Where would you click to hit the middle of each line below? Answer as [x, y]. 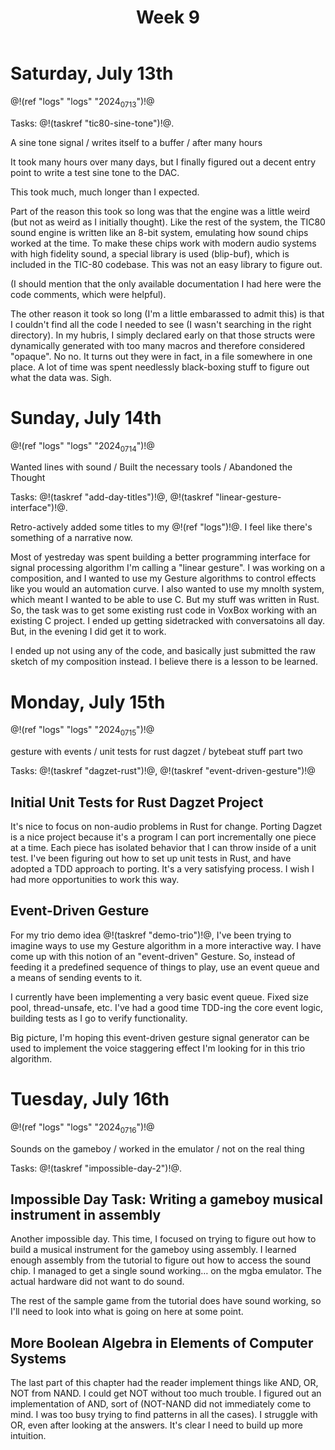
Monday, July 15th [88, 702]
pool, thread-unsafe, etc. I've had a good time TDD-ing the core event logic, [166, 1007]
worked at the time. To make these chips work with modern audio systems [163, 243]
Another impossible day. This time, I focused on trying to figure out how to [163, 1239]
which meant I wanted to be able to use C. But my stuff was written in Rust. [165, 600]
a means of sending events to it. [76, 977]
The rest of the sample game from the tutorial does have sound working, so [166, 1301]
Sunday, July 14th [86, 417]
